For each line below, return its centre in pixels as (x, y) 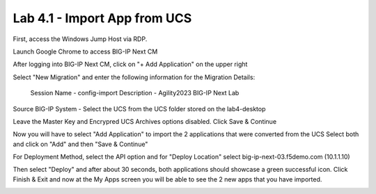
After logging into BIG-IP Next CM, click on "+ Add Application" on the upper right (130, 64)
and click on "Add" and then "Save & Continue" (80, 144)
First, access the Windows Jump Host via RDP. (80, 39)
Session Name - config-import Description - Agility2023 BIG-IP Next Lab (135, 93)
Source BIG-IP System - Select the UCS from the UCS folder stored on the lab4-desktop (139, 108)
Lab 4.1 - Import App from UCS (102, 18)
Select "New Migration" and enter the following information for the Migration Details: (134, 77)
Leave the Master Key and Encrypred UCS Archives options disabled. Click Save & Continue (145, 121)
